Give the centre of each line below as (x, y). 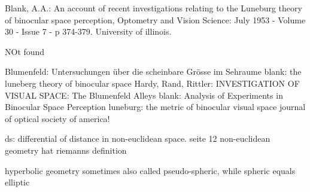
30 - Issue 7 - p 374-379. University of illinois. (88, 31)
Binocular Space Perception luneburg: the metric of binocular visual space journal (155, 107)
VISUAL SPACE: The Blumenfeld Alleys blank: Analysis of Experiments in (144, 95)
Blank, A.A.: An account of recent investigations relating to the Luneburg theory (154, 8)
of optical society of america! (57, 118)
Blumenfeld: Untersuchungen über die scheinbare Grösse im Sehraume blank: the (153, 71)
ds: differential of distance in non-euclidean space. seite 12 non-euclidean (138, 138)
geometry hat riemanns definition (66, 150)
